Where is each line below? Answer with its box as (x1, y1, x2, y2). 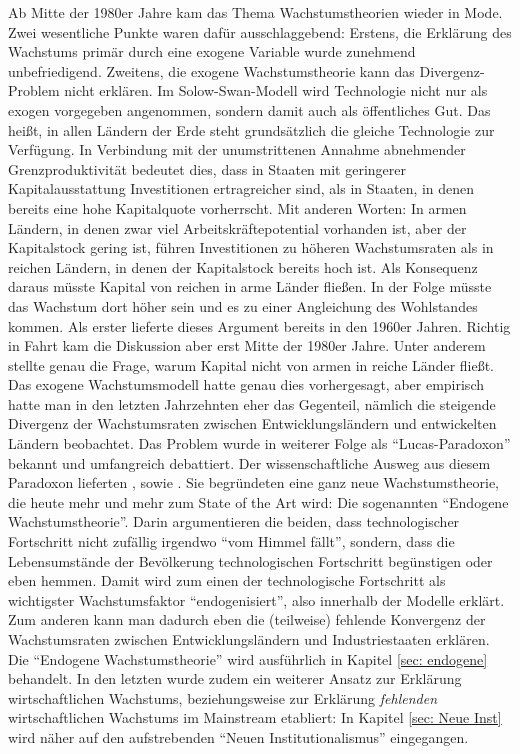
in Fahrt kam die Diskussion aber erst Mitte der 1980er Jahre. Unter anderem (8, 335, 486, 356)
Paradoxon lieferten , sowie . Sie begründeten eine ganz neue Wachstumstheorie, (8, 472, 499, 493)
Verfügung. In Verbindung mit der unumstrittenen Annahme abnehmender (8, 139, 466, 160)
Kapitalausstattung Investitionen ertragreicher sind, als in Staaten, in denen (8, 178, 475, 199)
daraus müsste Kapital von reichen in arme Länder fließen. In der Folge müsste (8, 276, 492, 297)
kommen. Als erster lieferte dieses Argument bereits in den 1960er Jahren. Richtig (8, 315, 511, 336)
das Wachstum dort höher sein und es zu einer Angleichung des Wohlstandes (8, 295, 478, 316)
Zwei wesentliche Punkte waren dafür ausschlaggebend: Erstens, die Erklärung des (8, 21, 512, 42)
